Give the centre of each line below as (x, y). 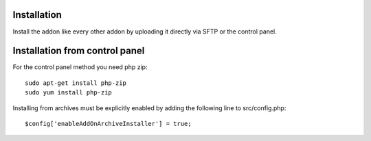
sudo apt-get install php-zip (76, 83)
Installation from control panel (79, 51)
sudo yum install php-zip (69, 93)
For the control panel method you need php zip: (80, 67)
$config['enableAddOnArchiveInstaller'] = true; (108, 124)
